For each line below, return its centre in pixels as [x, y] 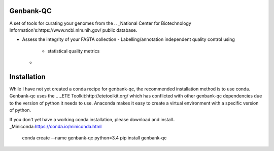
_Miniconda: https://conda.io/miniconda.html [56, 126]
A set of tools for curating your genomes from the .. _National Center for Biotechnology [100, 23]
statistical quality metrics [74, 51]
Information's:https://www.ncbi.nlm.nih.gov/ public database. [73, 30]
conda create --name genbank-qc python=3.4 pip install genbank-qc [94, 138]
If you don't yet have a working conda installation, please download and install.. [92, 119]
